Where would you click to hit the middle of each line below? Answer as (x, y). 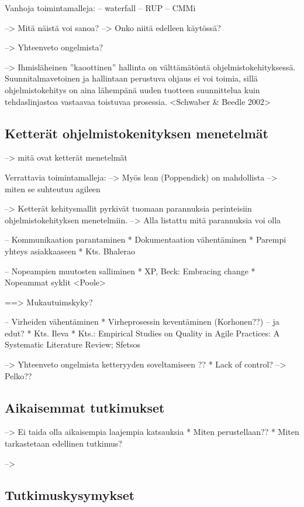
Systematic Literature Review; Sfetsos (73, 344)
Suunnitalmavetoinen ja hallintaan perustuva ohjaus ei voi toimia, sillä (131, 78)
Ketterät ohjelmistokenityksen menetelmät (137, 133)
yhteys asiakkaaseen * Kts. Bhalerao (70, 251)
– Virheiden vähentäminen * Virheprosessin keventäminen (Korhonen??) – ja (142, 321)
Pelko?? (18, 375)
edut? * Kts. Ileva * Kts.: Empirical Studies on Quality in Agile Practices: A (142, 333)
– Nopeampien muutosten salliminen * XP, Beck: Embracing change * (130, 270)
